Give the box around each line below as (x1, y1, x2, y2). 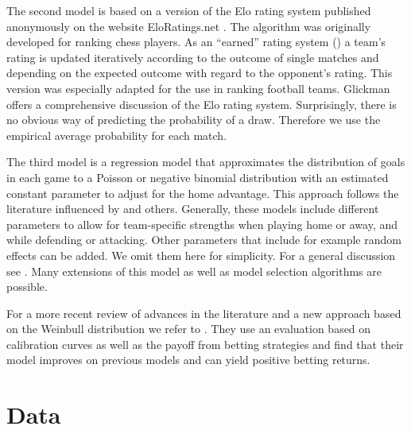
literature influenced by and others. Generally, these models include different (6, 200, 379, 217)
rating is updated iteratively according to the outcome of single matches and (6, 48, 379, 65)
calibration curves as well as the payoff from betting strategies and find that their (6, 335, 404, 352)
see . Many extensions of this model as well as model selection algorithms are (6, 262, 382, 279)
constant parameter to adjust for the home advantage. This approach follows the (6, 184, 399, 201)
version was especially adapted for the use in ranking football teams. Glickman (6, 79, 390, 96)
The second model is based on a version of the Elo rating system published (6, 2, 371, 18)
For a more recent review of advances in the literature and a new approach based (6, 304, 401, 321)
